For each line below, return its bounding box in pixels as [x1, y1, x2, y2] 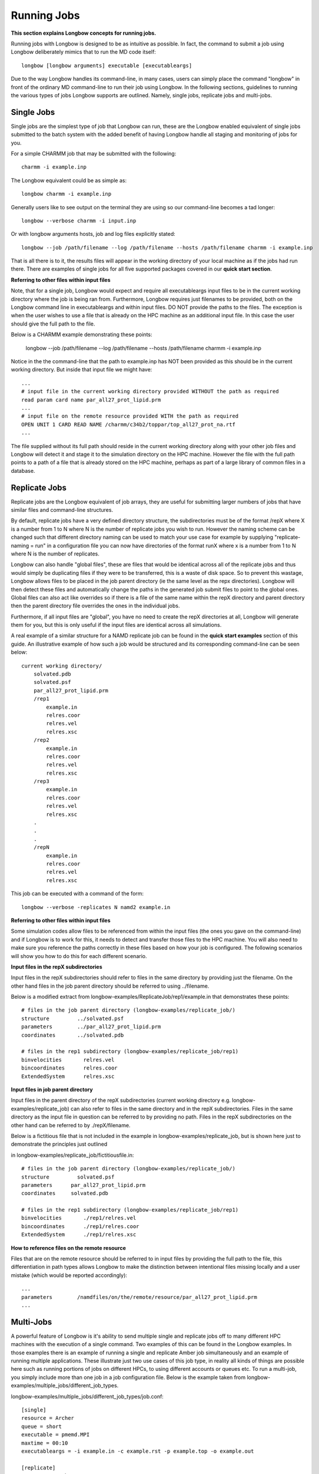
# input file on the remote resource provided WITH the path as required [21, 413, 239, 420]
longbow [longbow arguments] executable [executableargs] [21, 62, 192, 69]
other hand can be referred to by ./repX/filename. [11, 1121, 131, 1128]
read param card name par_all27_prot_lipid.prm [21, 396, 161, 403]
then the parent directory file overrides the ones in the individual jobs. [11, 602, 180, 610]
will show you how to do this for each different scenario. [11, 952, 147, 959]
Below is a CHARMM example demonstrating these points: [11, 331, 152, 338]
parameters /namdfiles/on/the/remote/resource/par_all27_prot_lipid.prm [21, 1294, 257, 1300]
